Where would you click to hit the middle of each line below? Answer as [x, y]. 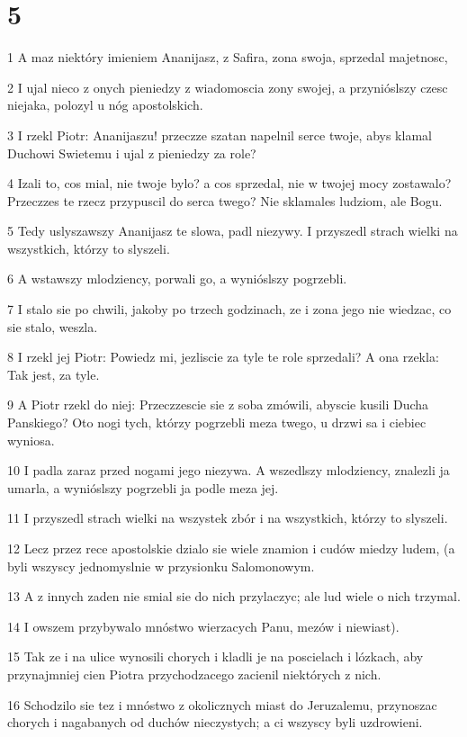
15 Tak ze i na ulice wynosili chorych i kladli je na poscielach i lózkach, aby [216, 656]
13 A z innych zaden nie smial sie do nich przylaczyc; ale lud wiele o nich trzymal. [234, 596]
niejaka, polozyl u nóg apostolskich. [105, 105]
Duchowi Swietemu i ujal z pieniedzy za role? [132, 153]
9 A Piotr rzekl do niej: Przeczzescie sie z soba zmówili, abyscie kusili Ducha [218, 404]
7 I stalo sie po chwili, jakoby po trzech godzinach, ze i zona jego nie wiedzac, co [229, 309]
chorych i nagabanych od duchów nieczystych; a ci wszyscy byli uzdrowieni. [215, 722]
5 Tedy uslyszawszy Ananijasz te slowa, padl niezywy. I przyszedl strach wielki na [233, 231]
